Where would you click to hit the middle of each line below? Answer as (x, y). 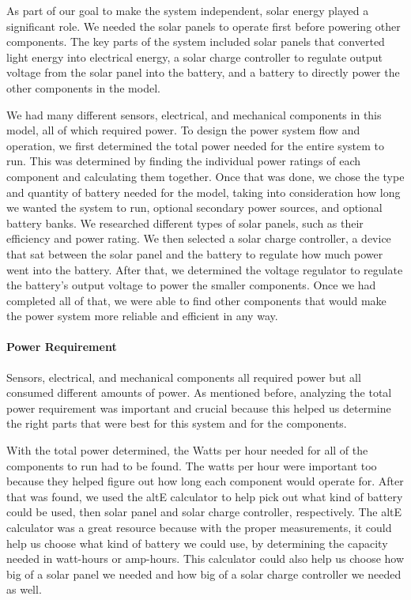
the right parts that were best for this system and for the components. (177, 423)
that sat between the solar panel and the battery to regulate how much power (195, 253)
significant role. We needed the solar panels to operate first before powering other (204, 26)
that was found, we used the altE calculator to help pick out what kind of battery (205, 496)
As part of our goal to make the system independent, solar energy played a (188, 10)
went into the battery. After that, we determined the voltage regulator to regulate (205, 269)
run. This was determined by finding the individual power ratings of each (184, 161)
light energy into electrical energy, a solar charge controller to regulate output (194, 57)
